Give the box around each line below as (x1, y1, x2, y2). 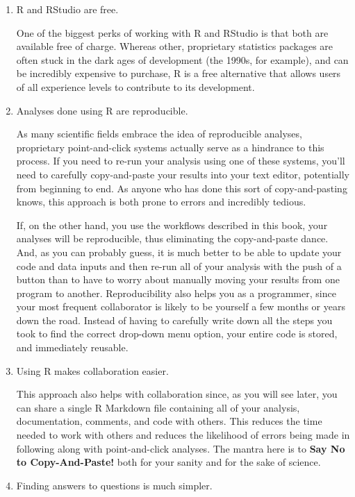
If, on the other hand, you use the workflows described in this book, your (16, 217, 328, 232)
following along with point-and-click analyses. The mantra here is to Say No (16, 441, 345, 455)
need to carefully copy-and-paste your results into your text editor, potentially (16, 167, 349, 181)
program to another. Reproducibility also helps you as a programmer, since (16, 285, 336, 300)
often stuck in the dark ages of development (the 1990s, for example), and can (16, 52, 349, 67)
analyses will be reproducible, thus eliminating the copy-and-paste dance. (16, 231, 329, 246)
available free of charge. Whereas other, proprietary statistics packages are (16, 39, 333, 53)
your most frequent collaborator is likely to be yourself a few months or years (16, 299, 345, 314)
